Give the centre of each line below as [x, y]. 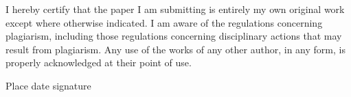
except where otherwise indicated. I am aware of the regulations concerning [164, 22]
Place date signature [48, 85]
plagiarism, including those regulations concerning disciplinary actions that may [174, 36]
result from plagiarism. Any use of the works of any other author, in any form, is [175, 49]
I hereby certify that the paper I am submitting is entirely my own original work [175, 9]
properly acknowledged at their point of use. [99, 63]
